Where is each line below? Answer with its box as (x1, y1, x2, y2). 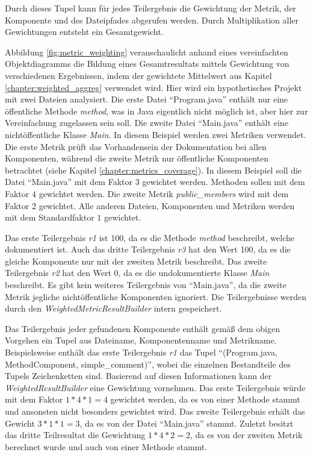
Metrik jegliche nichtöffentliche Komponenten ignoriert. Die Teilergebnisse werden (5, 290, 307, 303)
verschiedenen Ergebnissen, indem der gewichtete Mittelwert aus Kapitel (5, 69, 272, 81)
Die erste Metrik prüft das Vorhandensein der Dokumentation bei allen (5, 140, 267, 152)
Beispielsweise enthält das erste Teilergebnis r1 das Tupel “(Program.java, (5, 346, 277, 359)
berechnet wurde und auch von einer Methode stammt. (5, 440, 208, 453)
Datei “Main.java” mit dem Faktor (5, 175, 132, 188)
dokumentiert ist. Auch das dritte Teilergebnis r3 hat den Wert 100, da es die (5, 243, 291, 256)
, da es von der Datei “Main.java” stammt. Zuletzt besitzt (79, 416, 294, 429)
